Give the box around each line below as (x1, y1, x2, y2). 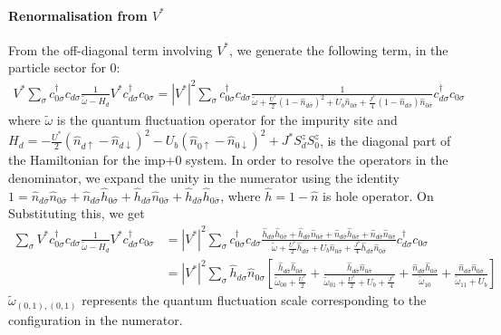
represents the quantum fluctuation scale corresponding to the (82, 291, 427, 310)
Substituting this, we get (8, 204, 145, 223)
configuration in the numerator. (8, 310, 183, 329)
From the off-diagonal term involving (8, 40, 213, 59)
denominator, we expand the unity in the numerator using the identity (8, 168, 400, 187)
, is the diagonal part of (319, 130, 451, 149)
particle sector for (8, 58, 106, 77)
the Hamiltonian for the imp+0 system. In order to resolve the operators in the (8, 150, 448, 169)
